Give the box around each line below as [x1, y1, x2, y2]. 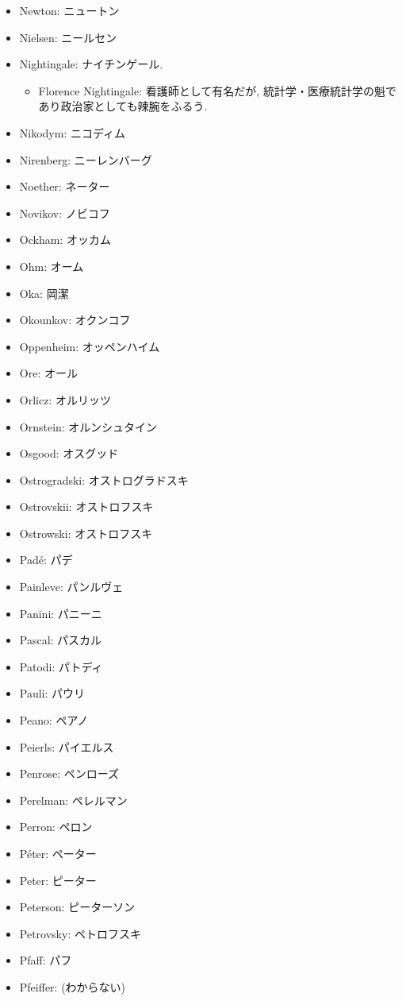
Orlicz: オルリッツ [19, 391, 111, 408]
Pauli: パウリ [19, 685, 86, 701]
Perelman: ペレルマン [19, 791, 128, 808]
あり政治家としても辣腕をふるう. [38, 98, 208, 114]
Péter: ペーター [19, 845, 97, 861]
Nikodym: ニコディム [19, 124, 125, 141]
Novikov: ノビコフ [19, 204, 110, 221]
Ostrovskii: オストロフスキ [19, 498, 154, 515]
